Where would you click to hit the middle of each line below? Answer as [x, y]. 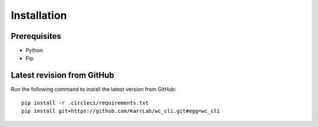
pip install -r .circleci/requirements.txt [85, 103]
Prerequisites [36, 36]
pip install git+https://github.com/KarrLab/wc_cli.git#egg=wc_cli [121, 111]
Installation [39, 15]
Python [34, 51]
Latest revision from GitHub [62, 76]
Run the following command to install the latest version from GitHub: [94, 89]
